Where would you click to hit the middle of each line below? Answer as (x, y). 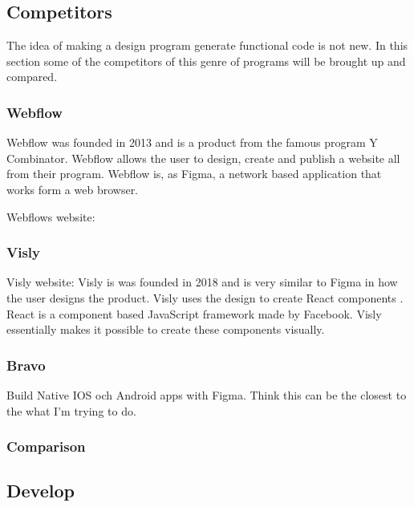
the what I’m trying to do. (71, 410)
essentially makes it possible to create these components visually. (166, 329)
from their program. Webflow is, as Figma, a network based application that (194, 174)
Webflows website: (51, 216)
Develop (41, 491)
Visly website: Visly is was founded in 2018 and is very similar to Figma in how (202, 282)
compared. (32, 77)
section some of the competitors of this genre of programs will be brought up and (206, 61)
